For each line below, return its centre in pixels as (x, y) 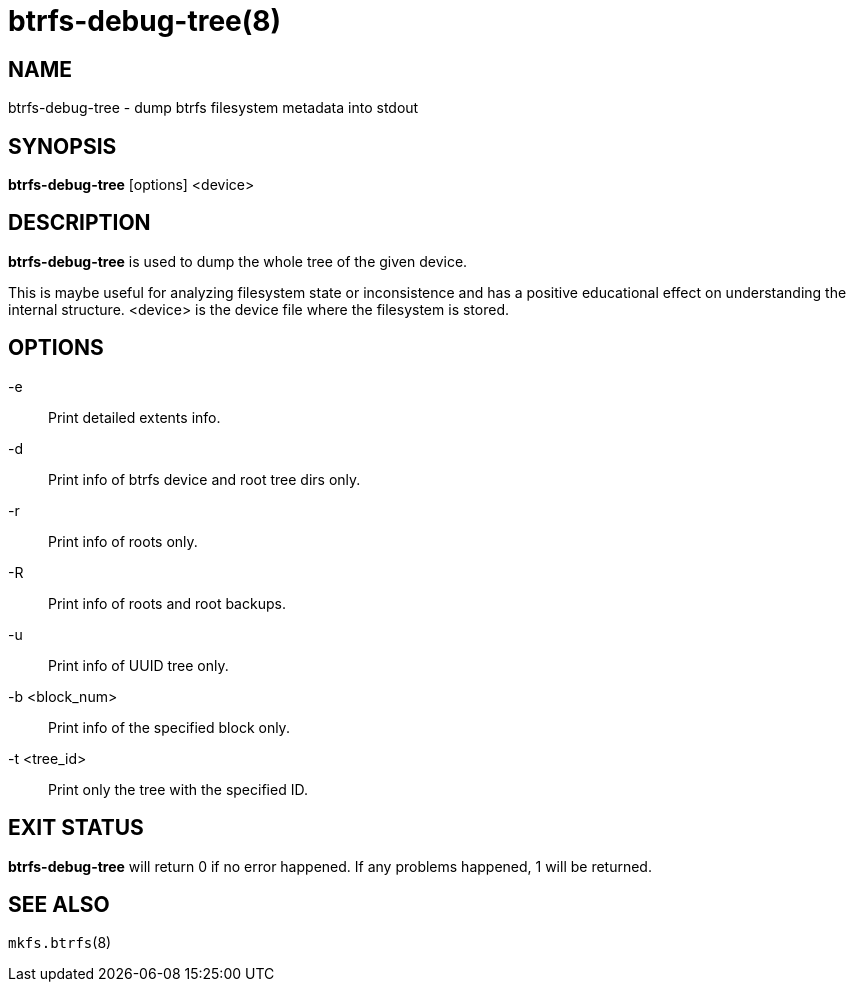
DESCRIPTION (79, 223)
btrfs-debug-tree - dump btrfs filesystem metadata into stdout (213, 108)
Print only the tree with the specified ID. (178, 789)
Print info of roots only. (123, 541)
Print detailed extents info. (134, 417)
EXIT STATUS (76, 828)
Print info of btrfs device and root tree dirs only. (204, 479)
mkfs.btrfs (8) (60, 943)
